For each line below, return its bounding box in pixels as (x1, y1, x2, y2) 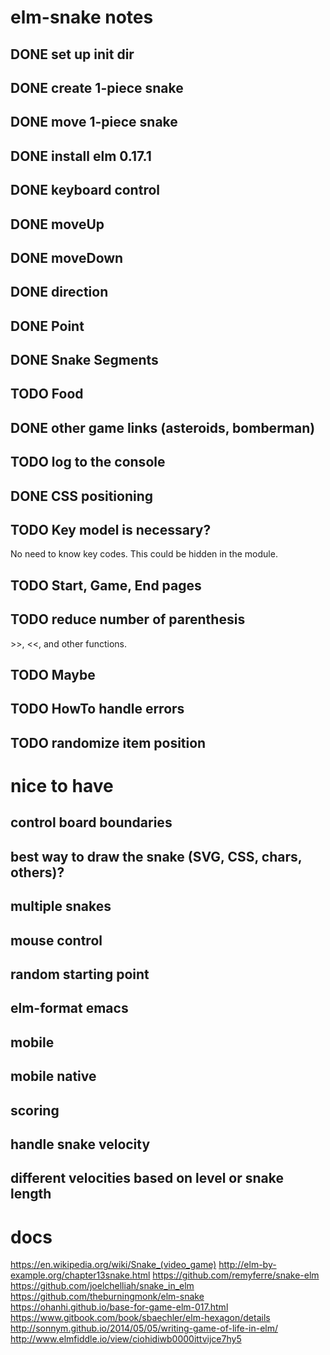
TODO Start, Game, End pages (10, 577, 202, 594)
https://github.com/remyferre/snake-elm (152, 1269, 320, 1281)
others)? (10, 864, 65, 881)
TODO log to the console (10, 454, 166, 471)
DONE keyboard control (10, 182, 160, 199)
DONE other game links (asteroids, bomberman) (10, 419, 316, 436)
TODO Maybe (10, 667, 96, 684)
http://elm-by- (218, 1259, 277, 1271)
